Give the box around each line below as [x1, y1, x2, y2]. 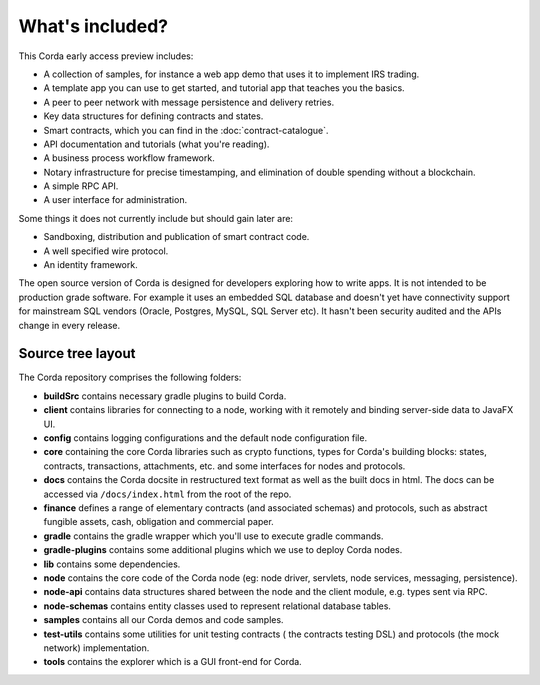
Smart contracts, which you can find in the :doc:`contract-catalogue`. [43, 124, 329, 136]
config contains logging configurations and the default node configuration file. [43, 432, 368, 444]
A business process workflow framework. [43, 152, 215, 164]
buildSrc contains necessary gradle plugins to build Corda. [43, 390, 287, 402]
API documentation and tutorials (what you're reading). [43, 138, 270, 150]
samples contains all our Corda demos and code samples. [43, 614, 284, 626]
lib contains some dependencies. [43, 558, 181, 570]
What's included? [18, 15, 169, 37]
